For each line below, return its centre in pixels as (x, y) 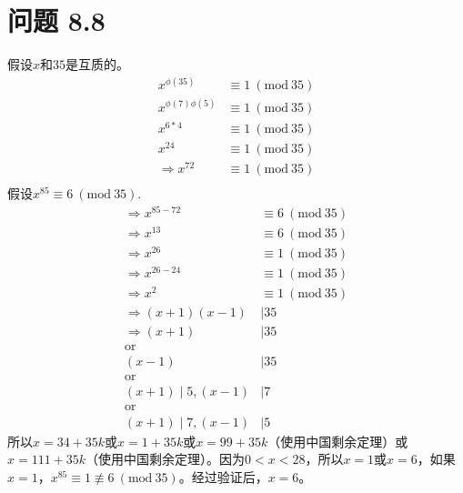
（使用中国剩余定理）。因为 (166, 459)
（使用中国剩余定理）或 (338, 441)
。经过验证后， (223, 476)
